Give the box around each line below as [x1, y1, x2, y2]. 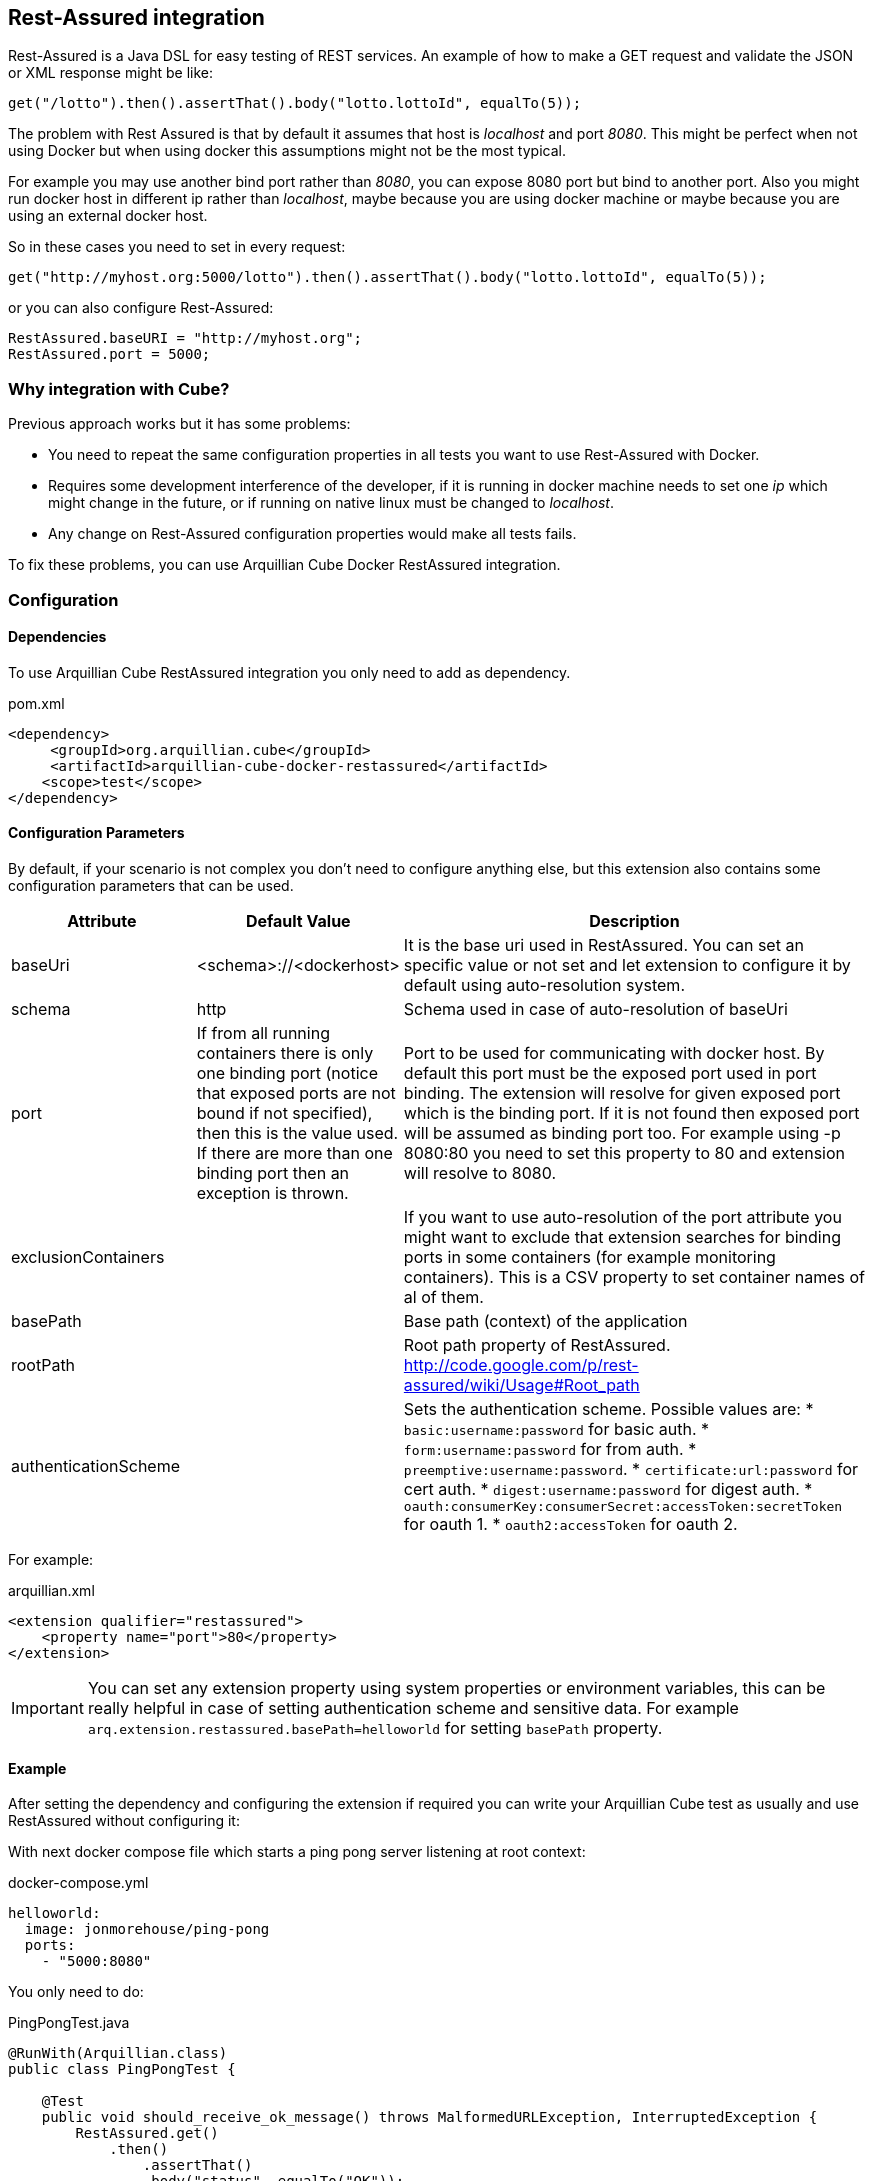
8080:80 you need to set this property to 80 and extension [403, 1142, 845, 1163]
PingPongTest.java [8, 2014, 130, 2032]
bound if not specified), [196, 1102, 373, 1123]
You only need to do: [8, 1983, 144, 2001]
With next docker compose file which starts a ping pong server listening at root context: [8, 1843, 586, 1861]
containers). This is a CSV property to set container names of [403, 1266, 865, 1287]
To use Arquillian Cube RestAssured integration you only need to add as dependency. [8, 663, 571, 681]
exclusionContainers [11, 1246, 165, 1267]
